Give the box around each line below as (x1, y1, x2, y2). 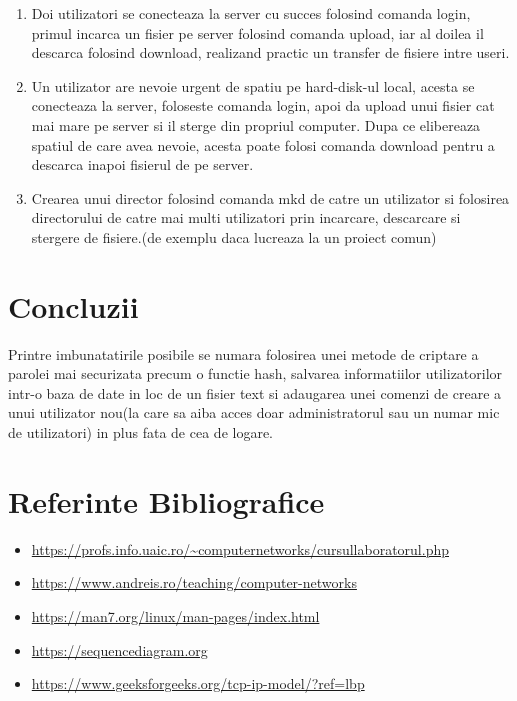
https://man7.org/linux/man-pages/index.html (31, 605, 320, 626)
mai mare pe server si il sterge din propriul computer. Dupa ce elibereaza (31, 114, 481, 135)
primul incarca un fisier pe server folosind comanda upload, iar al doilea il (31, 22, 484, 43)
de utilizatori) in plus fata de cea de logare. (8, 422, 273, 443)
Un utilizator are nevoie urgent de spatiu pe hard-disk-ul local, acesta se (31, 75, 475, 96)
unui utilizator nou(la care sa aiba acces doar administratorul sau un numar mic (8, 402, 500, 423)
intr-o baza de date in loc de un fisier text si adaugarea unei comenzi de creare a (8, 382, 502, 403)
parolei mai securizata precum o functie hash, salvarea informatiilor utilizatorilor (8, 363, 503, 384)
